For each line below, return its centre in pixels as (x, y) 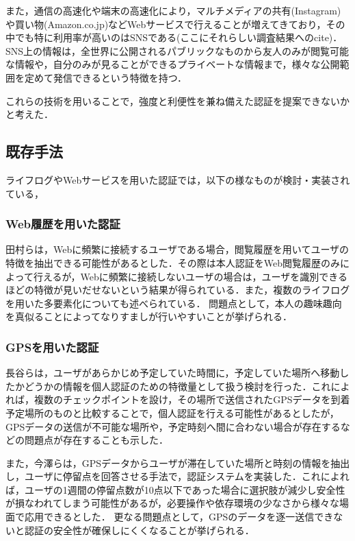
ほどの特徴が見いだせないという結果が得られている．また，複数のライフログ (178, 290)
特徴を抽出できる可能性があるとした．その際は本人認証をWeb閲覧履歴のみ (173, 262)
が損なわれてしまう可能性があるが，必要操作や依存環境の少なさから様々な (173, 503)
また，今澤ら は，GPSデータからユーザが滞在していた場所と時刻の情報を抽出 (178, 462)
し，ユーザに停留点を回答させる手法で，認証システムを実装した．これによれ (177, 476)
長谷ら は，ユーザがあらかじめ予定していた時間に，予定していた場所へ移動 (173, 373)
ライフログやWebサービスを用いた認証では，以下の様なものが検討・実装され (178, 179)
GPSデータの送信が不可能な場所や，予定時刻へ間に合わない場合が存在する (173, 426)
